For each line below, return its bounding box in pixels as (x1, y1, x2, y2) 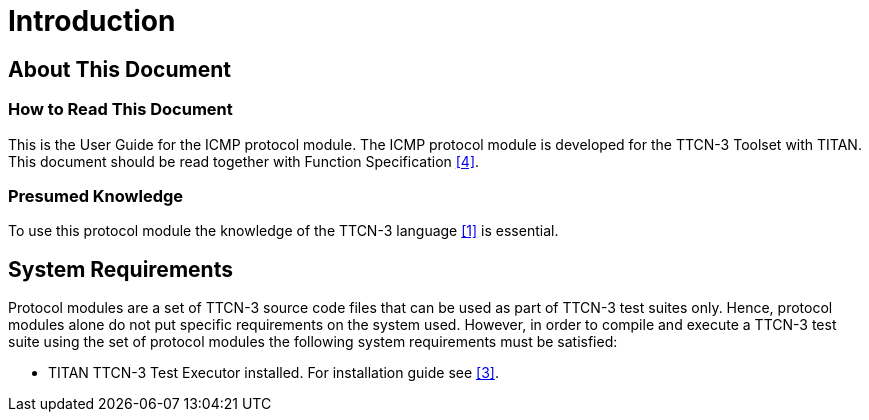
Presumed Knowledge (8, 185, 184, 206)
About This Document (8, 56, 231, 82)
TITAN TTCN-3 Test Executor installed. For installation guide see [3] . (48, 364, 499, 382)
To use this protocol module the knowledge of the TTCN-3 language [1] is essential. (8, 222, 559, 240)
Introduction (8, 4, 176, 38)
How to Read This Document (8, 99, 233, 120)
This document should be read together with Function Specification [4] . (8, 152, 480, 170)
